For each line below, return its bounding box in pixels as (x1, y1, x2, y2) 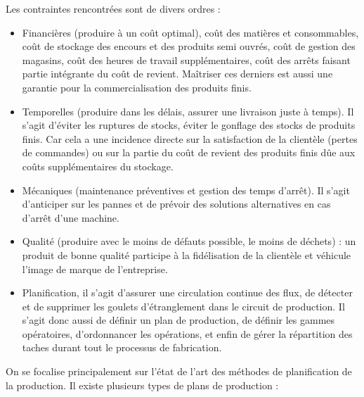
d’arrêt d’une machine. (22, 210, 119, 225)
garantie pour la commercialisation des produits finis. (22, 80, 252, 94)
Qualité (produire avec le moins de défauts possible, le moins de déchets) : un (22, 234, 356, 248)
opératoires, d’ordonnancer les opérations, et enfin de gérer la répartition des (22, 326, 353, 341)
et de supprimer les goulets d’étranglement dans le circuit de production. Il (22, 298, 345, 313)
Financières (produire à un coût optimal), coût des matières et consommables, (22, 25, 359, 39)
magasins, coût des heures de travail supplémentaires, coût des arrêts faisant (22, 52, 351, 67)
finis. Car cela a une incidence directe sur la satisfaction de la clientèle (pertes (22, 131, 358, 146)
